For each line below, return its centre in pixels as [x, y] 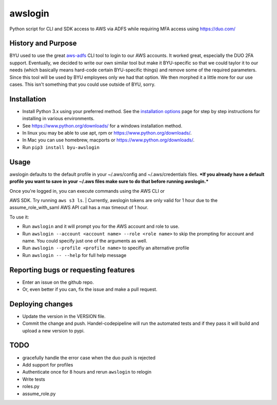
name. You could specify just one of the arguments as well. [85, 241]
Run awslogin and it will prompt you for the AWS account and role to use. [101, 227]
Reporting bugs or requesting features [72, 270]
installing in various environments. [58, 119]
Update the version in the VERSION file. [64, 316]
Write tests [34, 379]
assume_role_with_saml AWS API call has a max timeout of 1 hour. [79, 208]
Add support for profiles [48, 364]
